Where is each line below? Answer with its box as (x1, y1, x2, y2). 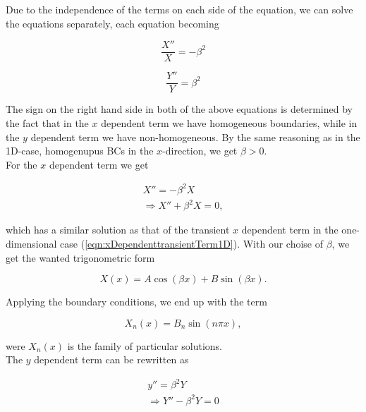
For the (6, 157, 37, 171)
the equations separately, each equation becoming (6, 16, 219, 30)
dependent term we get (49, 157, 149, 171)
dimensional (6, 236, 57, 250)
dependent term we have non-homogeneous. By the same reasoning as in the (30, 129, 360, 144)
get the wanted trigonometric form (6, 250, 155, 265)
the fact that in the (6, 115, 89, 130)
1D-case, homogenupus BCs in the (6, 143, 154, 158)
